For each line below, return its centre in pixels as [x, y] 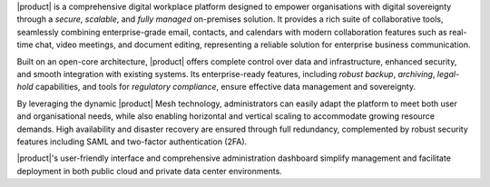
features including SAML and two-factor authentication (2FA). [132, 142]
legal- [448, 74]
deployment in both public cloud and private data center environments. [150, 171]
